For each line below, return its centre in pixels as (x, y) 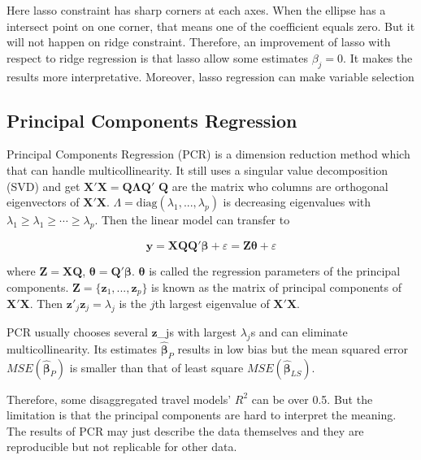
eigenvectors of (43, 202)
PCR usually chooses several (77, 331)
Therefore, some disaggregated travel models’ (119, 399)
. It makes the (378, 57)
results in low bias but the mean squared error (293, 348)
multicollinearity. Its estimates (82, 348)
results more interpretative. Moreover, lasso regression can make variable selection (210, 76)
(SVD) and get (43, 186)
